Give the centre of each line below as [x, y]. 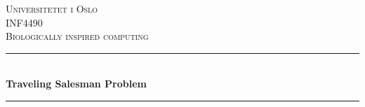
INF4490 [24, 22]
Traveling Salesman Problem [76, 84]
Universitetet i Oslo [52, 8]
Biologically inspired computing [77, 36]
